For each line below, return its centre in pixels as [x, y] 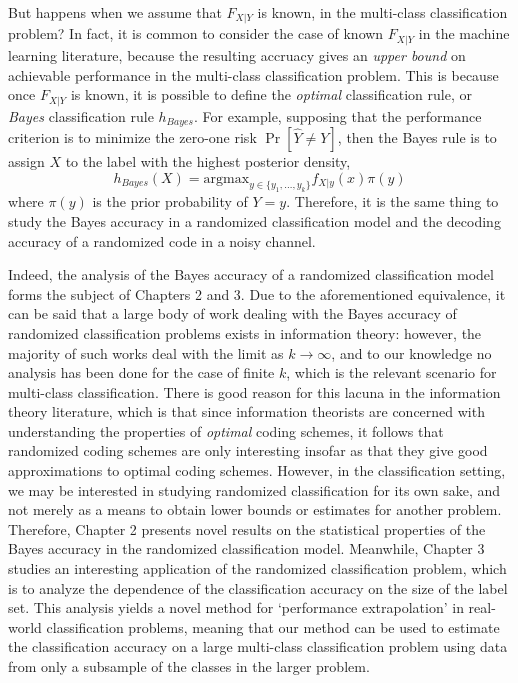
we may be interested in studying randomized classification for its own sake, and [254, 489]
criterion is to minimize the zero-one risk [132, 137]
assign [26, 161]
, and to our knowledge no [411, 352]
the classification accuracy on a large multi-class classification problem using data [258, 646]
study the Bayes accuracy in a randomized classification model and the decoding [254, 220]
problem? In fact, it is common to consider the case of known [196, 33]
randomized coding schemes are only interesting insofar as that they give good [248, 450]
